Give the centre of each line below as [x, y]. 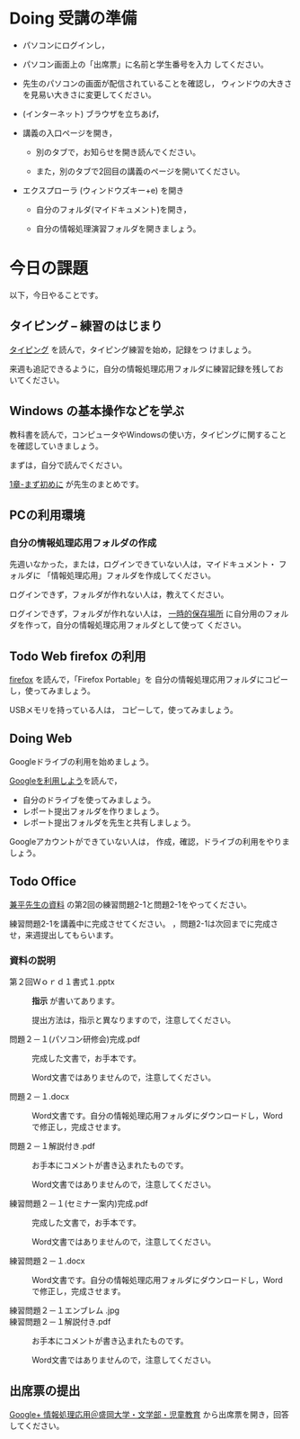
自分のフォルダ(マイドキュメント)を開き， [113, 209]
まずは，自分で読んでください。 [68, 465]
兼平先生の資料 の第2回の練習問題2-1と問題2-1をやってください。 [130, 904]
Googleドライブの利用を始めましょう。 [82, 761]
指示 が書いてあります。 [75, 1000]
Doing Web [41, 739]
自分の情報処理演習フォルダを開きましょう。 [118, 228]
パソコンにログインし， [66, 45]
